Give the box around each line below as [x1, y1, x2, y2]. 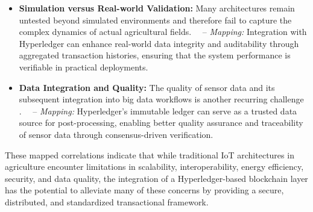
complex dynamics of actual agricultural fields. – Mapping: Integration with [19, 25, 307, 38]
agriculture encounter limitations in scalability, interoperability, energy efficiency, [5, 160, 304, 173]
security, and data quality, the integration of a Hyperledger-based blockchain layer [5, 172, 308, 184]
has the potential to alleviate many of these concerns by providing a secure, [5, 184, 284, 196]
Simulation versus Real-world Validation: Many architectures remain [19, 2, 295, 14]
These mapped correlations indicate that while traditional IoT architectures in [5, 148, 294, 161]
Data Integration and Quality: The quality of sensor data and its [19, 81, 275, 93]
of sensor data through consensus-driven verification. [19, 128, 213, 140]
